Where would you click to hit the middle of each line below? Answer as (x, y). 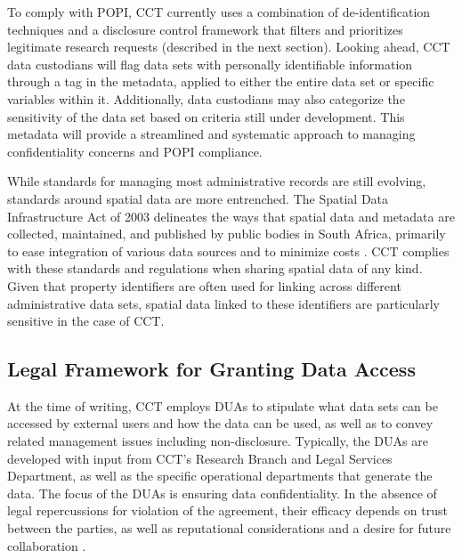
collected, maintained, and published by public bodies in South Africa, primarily (227, 234)
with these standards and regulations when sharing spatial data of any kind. (215, 268)
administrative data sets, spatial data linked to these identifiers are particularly (224, 303)
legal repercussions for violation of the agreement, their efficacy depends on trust (227, 510)
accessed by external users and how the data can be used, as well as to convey (220, 423)
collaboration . (47, 545)
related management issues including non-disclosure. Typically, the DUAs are (218, 441)
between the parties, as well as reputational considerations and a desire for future (229, 528)
